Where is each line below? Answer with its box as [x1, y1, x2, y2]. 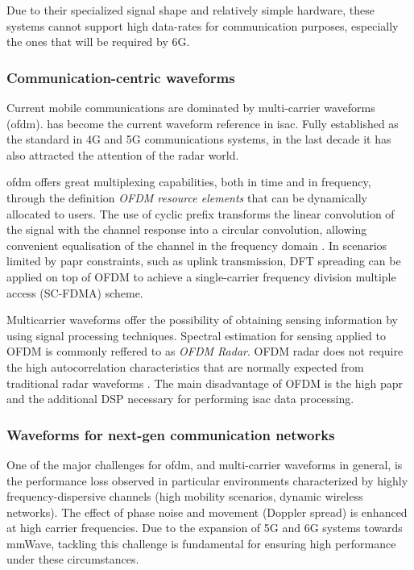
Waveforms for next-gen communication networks [6, 424, 335, 444]
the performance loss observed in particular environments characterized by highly [6, 472, 408, 489]
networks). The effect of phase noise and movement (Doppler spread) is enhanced [6, 503, 408, 520]
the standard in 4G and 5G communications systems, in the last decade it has [6, 131, 391, 148]
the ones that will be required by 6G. [6, 33, 190, 50]
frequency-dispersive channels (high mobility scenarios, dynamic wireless [6, 488, 363, 505]
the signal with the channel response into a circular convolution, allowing [6, 221, 367, 238]
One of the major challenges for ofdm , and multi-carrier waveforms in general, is [6, 456, 403, 472]
